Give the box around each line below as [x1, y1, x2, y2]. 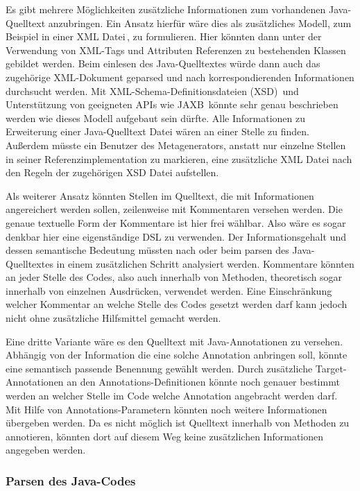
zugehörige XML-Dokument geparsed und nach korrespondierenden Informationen [6, 69, 354, 84]
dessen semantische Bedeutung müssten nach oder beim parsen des [6, 243, 289, 257]
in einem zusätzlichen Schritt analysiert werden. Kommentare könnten [56, 256, 354, 270]
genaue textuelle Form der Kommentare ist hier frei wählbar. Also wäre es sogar [6, 215, 346, 230]
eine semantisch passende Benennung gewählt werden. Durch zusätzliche [6, 361, 313, 375]
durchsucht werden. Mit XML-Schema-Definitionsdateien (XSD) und [6, 83, 299, 98]
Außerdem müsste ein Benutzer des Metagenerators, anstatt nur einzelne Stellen [6, 137, 346, 152]
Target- [315, 361, 347, 375]
